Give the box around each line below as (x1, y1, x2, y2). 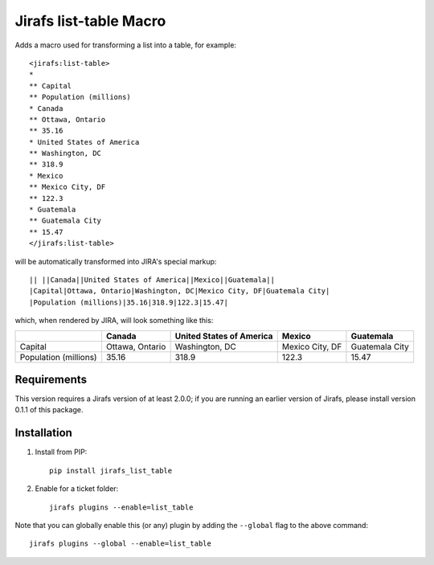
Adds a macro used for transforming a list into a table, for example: (14, 40, 237, 50)
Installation (14, 426, 72, 440)
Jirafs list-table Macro (14, 12, 166, 30)
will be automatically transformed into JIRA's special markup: (14, 256, 217, 266)
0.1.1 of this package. (14, 405, 84, 415)
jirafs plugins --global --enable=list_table (29, 539, 212, 548)
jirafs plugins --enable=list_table (49, 502, 194, 512)
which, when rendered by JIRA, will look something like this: (14, 316, 214, 325)
